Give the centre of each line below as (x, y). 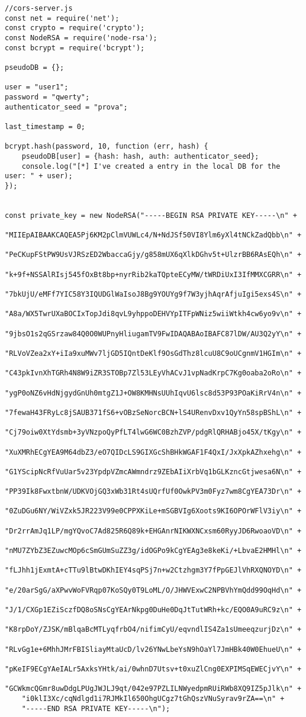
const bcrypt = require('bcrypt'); (75, 48)
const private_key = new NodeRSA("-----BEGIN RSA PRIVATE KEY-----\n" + (151, 215)
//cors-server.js (39, 8)
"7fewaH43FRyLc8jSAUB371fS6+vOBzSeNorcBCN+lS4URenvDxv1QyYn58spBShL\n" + (153, 412)
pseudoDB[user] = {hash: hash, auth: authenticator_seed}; (140, 156)
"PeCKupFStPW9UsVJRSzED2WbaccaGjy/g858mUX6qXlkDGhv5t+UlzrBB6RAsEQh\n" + (153, 255)
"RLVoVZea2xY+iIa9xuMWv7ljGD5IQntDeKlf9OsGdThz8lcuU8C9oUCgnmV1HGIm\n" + (153, 353)
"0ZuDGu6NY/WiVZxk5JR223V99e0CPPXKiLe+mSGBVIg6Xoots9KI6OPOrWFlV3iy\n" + (153, 511)
